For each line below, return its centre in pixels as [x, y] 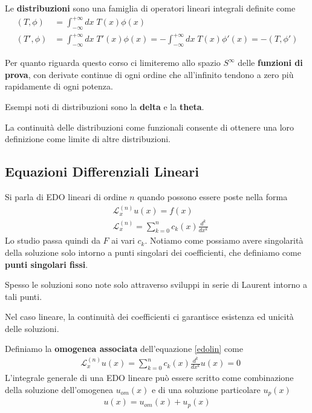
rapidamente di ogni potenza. [59, 86]
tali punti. [24, 296]
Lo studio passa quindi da [53, 240]
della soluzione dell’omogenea [59, 389]
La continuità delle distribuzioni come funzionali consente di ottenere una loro [150, 127]
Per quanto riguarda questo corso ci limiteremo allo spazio [113, 63]
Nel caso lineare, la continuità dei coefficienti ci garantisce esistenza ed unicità [149, 317]
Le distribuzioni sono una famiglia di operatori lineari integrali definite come [150, 8]
